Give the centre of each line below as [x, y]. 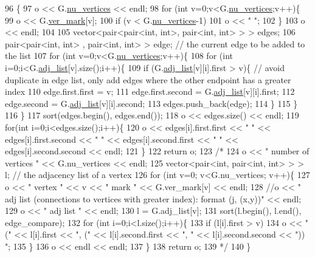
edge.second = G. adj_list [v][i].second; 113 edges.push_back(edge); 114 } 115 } [151, 103]
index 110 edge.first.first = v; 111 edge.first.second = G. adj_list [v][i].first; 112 [150, 91]
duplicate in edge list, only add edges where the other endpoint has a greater [148, 79]
